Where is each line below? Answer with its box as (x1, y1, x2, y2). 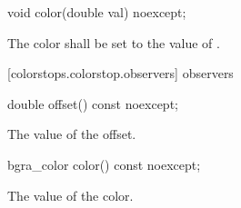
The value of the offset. (7, 124, 136, 144)
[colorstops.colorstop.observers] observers (7, 64, 234, 83)
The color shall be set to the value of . (7, 33, 220, 52)
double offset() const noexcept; (7, 94, 178, 113)
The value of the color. (7, 185, 134, 204)
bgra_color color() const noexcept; (7, 154, 201, 173)
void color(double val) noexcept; (7, 3, 186, 21)
